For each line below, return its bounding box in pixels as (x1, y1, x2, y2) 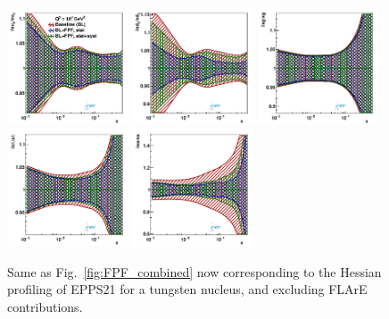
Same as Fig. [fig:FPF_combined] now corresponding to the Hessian (7, 262, 382, 281)
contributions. (7, 297, 83, 315)
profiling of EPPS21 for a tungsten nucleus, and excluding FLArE (7, 280, 368, 298)
